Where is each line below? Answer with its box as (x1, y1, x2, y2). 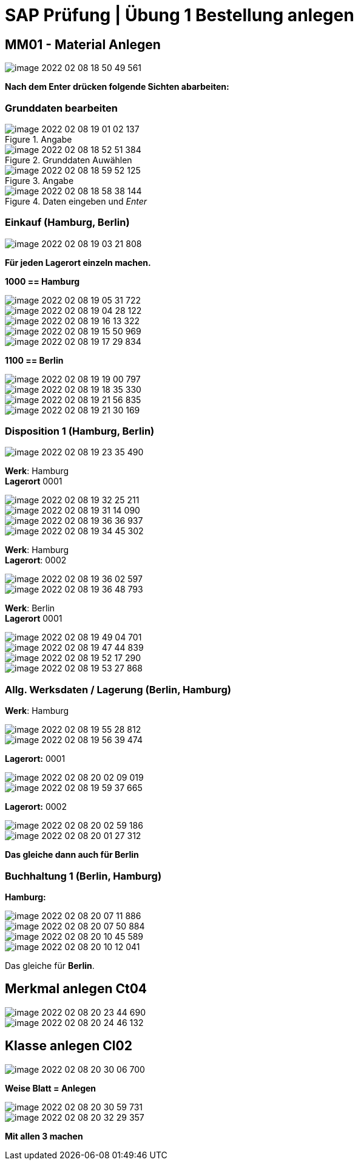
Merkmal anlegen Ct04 (5, 981, 147, 997)
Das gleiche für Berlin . (5, 960, 95, 971)
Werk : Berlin (5, 603, 55, 614)
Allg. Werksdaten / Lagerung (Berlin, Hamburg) (5, 683, 231, 696)
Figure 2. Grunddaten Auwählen (5, 154, 132, 165)
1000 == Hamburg (5, 276, 80, 287)
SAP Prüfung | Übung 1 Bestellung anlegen (5, 5, 354, 25)
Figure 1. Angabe (5, 134, 72, 144)
